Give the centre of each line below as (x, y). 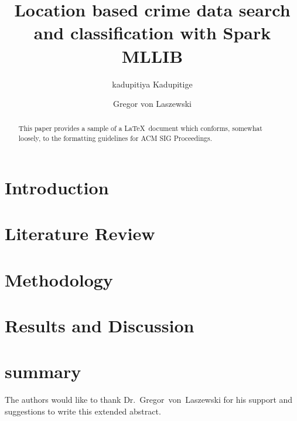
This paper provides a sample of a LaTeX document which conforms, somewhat (140, 128)
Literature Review (80, 233)
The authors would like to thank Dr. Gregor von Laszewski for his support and (149, 400)
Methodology (59, 279)
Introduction (57, 187)
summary (43, 371)
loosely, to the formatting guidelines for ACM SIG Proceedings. (115, 138)
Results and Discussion (100, 325)
